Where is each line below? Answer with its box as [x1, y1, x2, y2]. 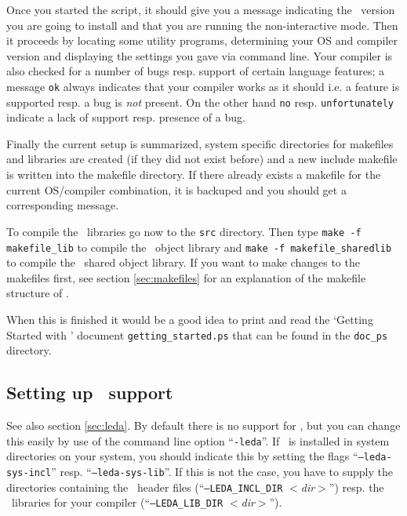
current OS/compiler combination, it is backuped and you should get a [6, 181, 347, 198]
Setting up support [6, 380, 173, 405]
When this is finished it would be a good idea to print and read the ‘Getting [6, 311, 373, 327]
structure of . [6, 285, 69, 301]
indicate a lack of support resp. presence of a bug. [6, 109, 245, 125]
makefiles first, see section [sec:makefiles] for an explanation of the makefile [6, 269, 366, 285]
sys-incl [6, 467, 52, 478]
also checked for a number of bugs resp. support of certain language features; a [6, 63, 385, 79]
